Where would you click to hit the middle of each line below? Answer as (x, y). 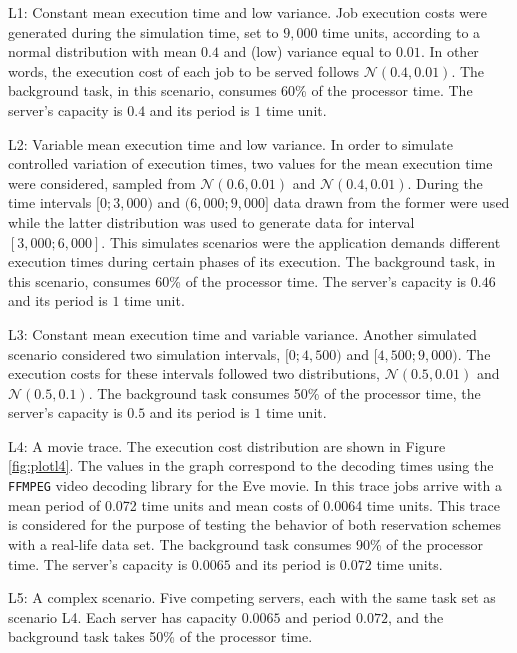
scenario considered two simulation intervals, (144, 353)
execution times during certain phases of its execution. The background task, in (252, 261)
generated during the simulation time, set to (143, 31)
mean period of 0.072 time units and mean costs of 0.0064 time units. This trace (254, 504)
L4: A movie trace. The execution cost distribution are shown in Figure (227, 445)
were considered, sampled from (102, 182)
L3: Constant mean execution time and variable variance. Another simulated (242, 333)
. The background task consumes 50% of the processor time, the (284, 392)
